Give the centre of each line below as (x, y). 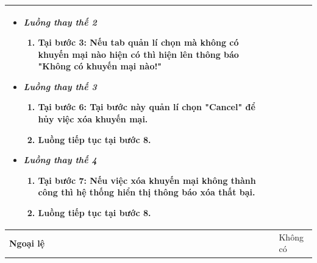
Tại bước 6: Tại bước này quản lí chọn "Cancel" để (147, 107)
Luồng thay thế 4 (60, 160)
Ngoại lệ (27, 243)
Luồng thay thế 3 (60, 86)
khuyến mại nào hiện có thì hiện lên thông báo (138, 54)
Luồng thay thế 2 (60, 22)
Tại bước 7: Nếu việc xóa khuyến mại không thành (147, 180)
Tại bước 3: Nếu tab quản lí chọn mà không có (138, 42)
